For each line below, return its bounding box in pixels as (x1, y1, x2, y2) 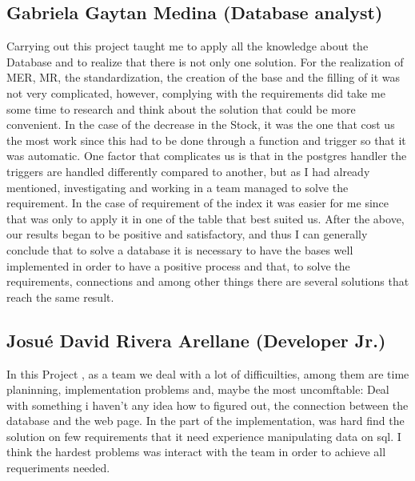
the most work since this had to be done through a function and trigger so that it (6, 131, 406, 148)
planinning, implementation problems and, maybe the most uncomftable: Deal (6, 381, 389, 398)
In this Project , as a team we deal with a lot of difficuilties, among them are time (6, 365, 409, 382)
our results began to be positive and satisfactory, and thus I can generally (6, 226, 368, 243)
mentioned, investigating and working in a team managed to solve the (6, 178, 349, 195)
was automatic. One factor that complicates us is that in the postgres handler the (6, 147, 407, 164)
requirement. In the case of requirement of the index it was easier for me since (6, 194, 389, 211)
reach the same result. (6, 288, 114, 305)
